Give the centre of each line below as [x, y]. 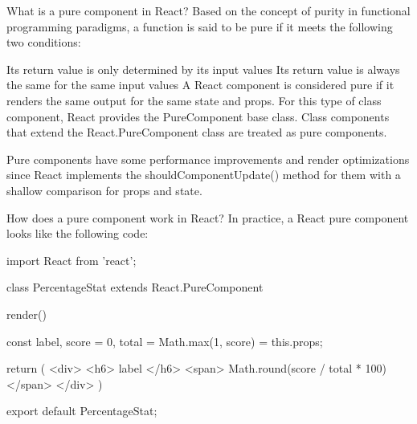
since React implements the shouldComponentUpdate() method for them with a [204, 175]
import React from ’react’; [72, 260]
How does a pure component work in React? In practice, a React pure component [208, 217]
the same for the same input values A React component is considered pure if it [200, 85]
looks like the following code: [78, 233]
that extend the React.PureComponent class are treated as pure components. [197, 132]
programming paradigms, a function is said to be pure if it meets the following [200, 26]
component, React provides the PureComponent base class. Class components [198, 116]
